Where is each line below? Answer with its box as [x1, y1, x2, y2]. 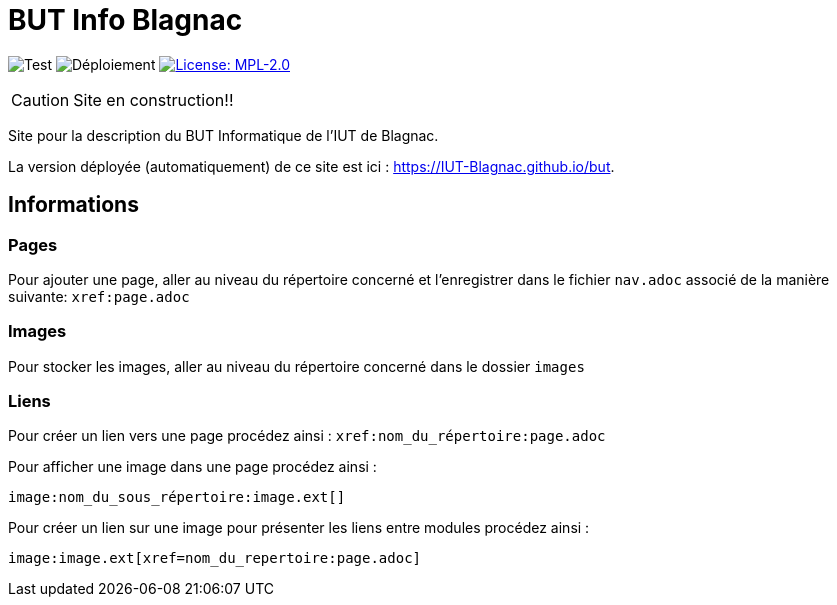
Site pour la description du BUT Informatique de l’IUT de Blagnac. [8, 126, 439, 144]
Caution [11, 89, 70, 110]
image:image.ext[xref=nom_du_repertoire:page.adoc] [8, 550, 422, 567]
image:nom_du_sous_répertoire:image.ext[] [8, 489, 346, 506]
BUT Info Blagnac [8, 3, 243, 37]
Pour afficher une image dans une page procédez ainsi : [8, 458, 377, 476]
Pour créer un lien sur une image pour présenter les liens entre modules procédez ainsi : [8, 519, 590, 537]
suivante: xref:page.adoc [8, 287, 190, 305]
